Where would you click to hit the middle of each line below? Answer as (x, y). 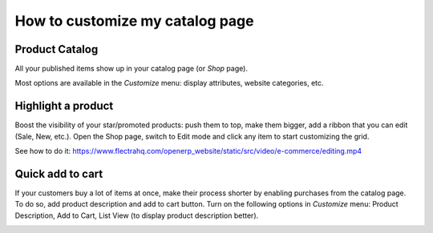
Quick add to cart (59, 173)
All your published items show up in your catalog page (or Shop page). (132, 69)
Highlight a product (64, 106)
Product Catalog (57, 49)
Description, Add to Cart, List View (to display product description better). (137, 215)
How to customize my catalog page (134, 21)
